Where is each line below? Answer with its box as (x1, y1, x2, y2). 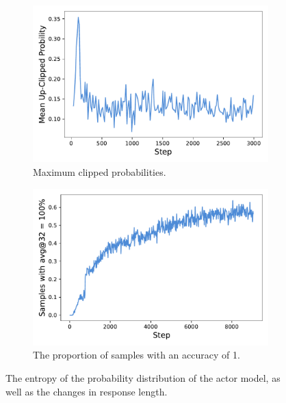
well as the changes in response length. (5, 384, 168, 398)
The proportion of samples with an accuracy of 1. (33, 348, 240, 362)
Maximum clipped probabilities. (33, 164, 166, 179)
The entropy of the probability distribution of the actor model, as (5, 371, 281, 385)
